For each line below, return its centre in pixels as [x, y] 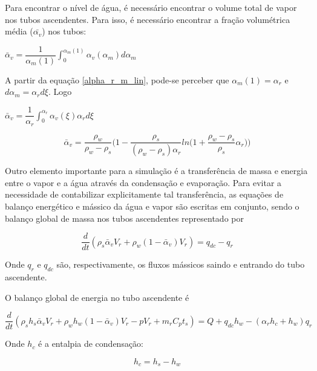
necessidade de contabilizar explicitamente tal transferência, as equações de [144, 194]
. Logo [60, 92]
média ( [19, 31]
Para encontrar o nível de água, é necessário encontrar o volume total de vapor [151, 7]
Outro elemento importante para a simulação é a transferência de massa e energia [156, 171]
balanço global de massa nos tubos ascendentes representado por [124, 218]
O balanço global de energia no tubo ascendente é [97, 297]
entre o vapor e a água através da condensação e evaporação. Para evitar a [143, 182]
